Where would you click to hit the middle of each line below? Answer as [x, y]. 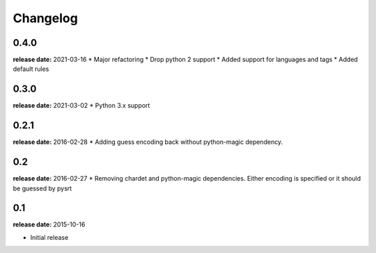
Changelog [45, 18]
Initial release [49, 237]
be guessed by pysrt [42, 188]
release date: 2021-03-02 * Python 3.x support [81, 106]
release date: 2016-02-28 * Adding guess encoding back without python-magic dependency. [148, 142]
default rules [31, 69]
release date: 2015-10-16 [49, 225]
